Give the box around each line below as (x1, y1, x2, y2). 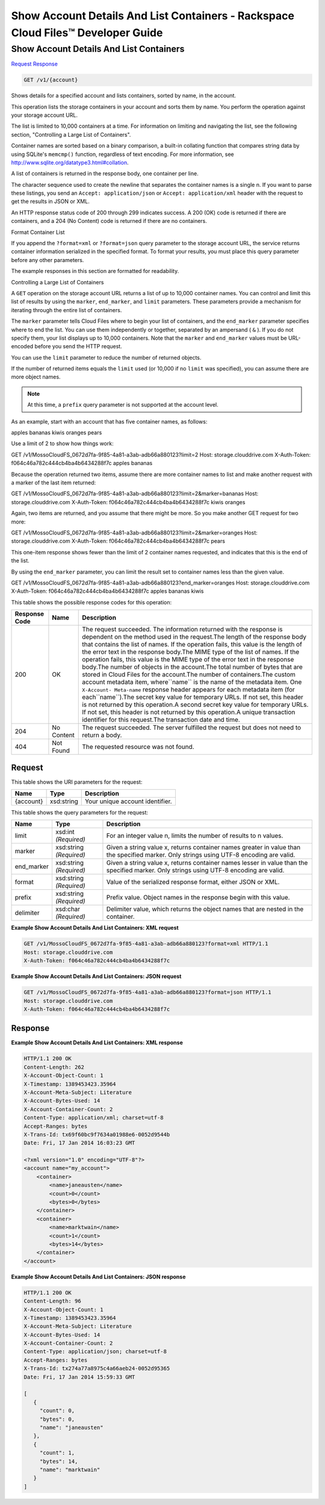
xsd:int (55, 828, 75, 836)
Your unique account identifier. (84, 797, 172, 806)
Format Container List (11, 228, 65, 236)
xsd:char (55, 905, 81, 913)
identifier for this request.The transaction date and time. (82, 716, 240, 724)
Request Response (11, 60, 58, 67)
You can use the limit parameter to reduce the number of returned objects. (11, 354, 202, 361)
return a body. (82, 731, 122, 739)
